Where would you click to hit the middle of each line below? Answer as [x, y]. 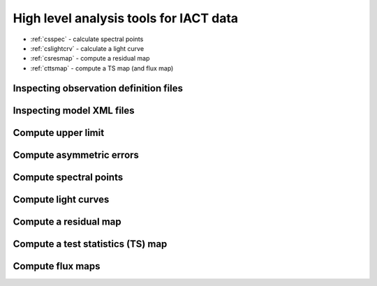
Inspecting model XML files [74, 111]
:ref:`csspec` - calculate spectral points [87, 39]
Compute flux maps [57, 266]
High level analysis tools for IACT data [126, 18]
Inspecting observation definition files [98, 88]
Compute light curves [61, 199]
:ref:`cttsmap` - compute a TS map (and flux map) [102, 68]
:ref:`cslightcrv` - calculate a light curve [87, 48]
